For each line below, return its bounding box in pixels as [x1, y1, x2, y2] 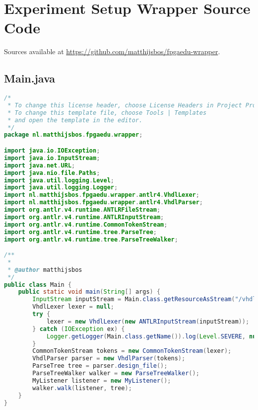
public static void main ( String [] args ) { [18, 288, 161, 296]
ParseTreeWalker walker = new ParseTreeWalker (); [32, 370, 199, 377]
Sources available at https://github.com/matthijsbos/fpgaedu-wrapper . [4, 46, 220, 57]
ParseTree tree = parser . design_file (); [32, 362, 168, 370]
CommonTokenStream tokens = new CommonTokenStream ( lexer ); [32, 347, 232, 355]
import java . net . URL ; [4, 162, 75, 169]
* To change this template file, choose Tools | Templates [7, 109, 207, 116]
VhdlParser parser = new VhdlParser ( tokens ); [32, 355, 186, 362]
